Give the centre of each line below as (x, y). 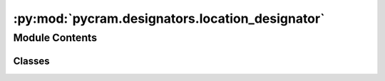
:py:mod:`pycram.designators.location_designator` (169, 18)
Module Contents (55, 38)
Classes (31, 61)
